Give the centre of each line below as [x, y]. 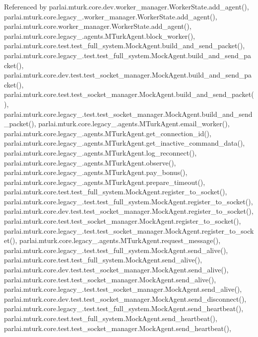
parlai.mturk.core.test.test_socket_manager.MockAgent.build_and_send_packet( [129, 94]
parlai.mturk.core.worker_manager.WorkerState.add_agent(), [98, 26]
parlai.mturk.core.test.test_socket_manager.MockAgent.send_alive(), [110, 279]
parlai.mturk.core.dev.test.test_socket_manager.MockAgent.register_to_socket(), [129, 211]
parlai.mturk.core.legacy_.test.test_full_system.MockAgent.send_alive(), [116, 250]
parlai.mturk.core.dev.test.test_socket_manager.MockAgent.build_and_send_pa [128, 75]
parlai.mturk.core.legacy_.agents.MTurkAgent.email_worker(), [134, 124]
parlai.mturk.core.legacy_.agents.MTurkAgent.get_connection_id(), [108, 133]
